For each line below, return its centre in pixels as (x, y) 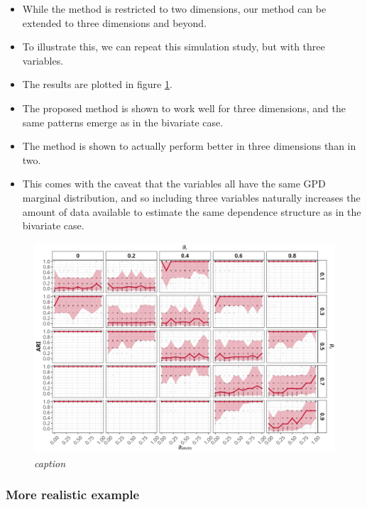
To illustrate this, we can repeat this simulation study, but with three (174, 47)
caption (50, 463)
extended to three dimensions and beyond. (115, 22)
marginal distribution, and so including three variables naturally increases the (191, 197)
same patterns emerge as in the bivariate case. (123, 122)
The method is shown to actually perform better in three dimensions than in (189, 146)
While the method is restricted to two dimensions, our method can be (174, 9)
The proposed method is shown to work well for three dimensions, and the (184, 108)
